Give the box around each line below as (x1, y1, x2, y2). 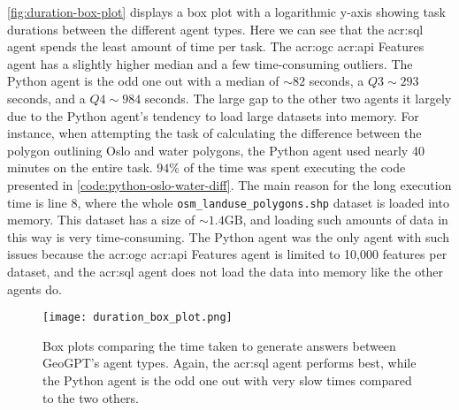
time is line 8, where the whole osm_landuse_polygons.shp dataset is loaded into (7, 193, 449, 211)
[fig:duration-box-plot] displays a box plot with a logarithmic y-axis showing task (7, 3, 446, 20)
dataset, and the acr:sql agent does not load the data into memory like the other (7, 262, 444, 280)
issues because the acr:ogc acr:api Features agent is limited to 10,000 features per (7, 245, 448, 263)
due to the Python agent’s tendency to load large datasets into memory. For (7, 106, 419, 125)
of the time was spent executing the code (183, 158, 406, 177)
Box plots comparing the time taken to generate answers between (42, 336, 396, 354)
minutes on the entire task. (7, 158, 153, 177)
